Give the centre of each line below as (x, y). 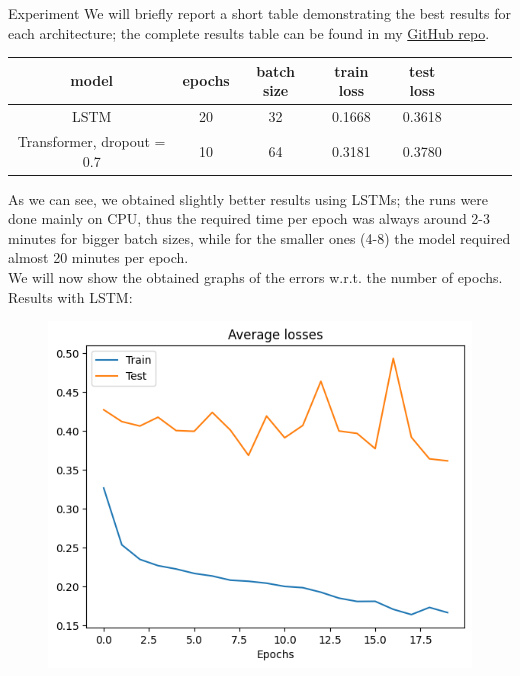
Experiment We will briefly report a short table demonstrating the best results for (259, 13)
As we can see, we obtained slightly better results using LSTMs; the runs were (248, 198)
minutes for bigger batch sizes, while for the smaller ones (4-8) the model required (259, 237)
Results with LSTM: (70, 296)
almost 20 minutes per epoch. (98, 257)
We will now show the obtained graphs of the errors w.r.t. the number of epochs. (255, 277)
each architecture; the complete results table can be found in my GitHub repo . (249, 32)
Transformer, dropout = (91, 140)
